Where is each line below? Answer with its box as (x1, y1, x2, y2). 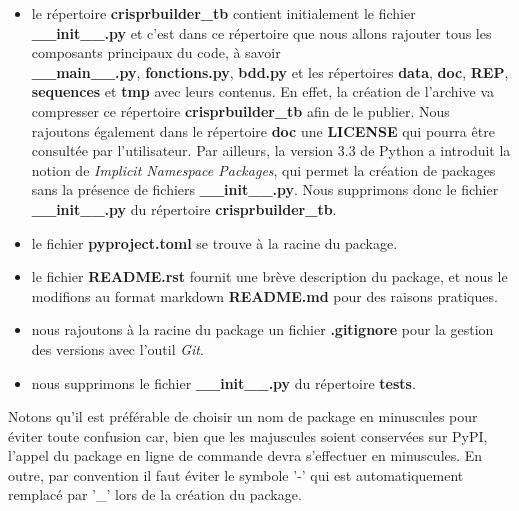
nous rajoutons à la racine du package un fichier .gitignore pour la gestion (31, 319, 494, 340)
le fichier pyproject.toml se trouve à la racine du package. (31, 232, 398, 253)
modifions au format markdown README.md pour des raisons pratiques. (31, 285, 498, 306)
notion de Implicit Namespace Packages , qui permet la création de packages (31, 159, 496, 180)
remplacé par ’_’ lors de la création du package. (8, 484, 302, 505)
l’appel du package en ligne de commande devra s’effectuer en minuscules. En (8, 445, 483, 466)
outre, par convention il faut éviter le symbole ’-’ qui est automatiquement (8, 464, 464, 485)
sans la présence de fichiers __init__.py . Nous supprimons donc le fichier (31, 179, 499, 200)
